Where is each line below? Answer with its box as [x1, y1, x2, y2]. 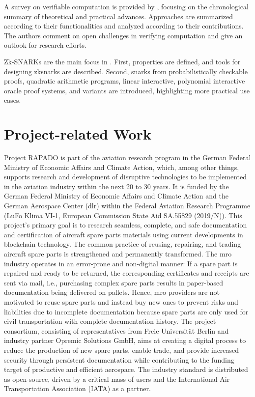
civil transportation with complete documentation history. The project [4, 316, 216, 326]
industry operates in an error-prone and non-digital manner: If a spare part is [4, 258, 238, 268]
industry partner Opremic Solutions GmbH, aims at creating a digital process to [4, 335, 246, 345]
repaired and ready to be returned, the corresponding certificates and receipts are [4, 268, 249, 278]
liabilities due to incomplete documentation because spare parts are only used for [4, 306, 249, 316]
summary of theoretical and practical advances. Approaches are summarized [4, 11, 233, 21]
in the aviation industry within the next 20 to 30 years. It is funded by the [4, 181, 229, 191]
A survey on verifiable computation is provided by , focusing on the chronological [4, 1, 249, 11]
